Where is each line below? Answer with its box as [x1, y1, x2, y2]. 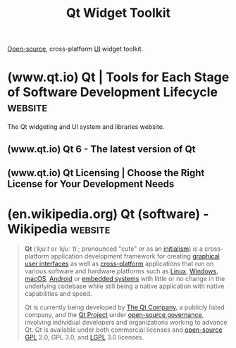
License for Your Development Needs [7, 178, 175, 189]
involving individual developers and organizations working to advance [24, 318, 228, 326]
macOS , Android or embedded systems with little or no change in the [24, 274, 225, 282]
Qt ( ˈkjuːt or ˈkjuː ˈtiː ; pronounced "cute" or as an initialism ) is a [24, 244, 203, 253]
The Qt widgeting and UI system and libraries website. [7, 123, 165, 131]
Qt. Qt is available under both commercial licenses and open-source [24, 325, 223, 334]
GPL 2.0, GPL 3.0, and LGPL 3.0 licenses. [24, 333, 144, 341]
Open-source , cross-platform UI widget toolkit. [7, 44, 144, 54]
